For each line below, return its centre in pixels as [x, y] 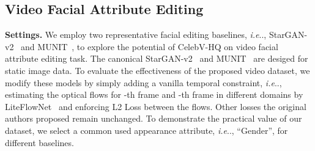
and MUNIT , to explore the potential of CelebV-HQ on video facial [150, 46]
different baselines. [39, 142]
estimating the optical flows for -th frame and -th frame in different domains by [154, 94]
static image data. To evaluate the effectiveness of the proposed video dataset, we [157, 70]
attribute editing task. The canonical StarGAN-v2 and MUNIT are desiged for [157, 58]
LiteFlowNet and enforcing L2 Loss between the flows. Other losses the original [156, 106]
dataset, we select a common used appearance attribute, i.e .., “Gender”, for [146, 130]
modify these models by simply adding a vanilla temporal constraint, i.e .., [143, 82]
